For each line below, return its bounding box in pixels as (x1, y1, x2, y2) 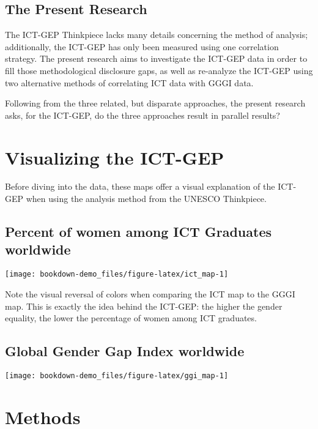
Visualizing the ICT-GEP (5, 144, 224, 170)
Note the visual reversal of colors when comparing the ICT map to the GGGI (5, 287, 295, 300)
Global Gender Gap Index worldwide (5, 341, 245, 360)
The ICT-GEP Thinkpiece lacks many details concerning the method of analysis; (5, 28, 308, 41)
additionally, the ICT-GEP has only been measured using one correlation (5, 40, 279, 53)
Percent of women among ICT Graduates (5, 222, 272, 241)
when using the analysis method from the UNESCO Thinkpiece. (26, 192, 267, 205)
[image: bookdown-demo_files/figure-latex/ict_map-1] (5, 270, 229, 279)
